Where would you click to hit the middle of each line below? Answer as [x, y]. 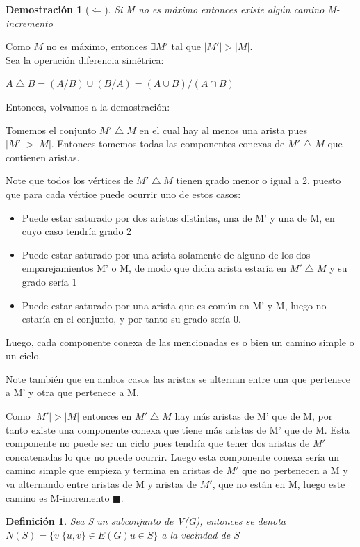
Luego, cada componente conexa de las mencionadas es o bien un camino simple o [180, 342]
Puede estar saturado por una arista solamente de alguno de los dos [166, 254]
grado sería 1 [49, 281]
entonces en [107, 416]
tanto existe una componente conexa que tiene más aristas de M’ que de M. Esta [178, 429]
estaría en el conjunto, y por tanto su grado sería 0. [131, 319]
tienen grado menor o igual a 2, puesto [259, 180]
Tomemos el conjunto [51, 130]
